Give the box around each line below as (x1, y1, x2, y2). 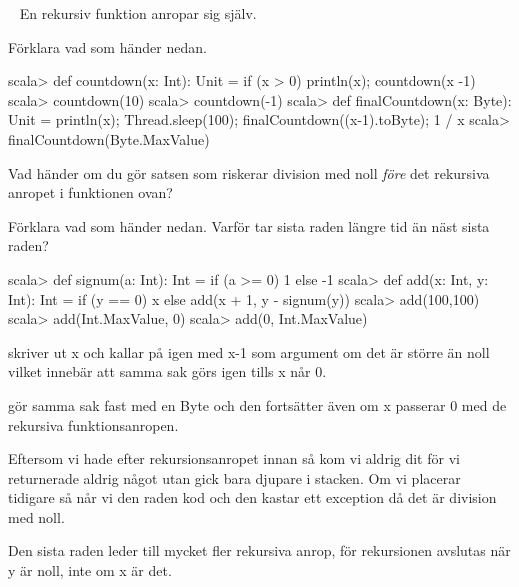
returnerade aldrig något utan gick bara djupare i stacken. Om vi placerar (8, 467, 461, 488)
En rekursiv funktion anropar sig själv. (19, 3, 257, 23)
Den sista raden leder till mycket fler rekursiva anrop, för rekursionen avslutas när (8, 540, 511, 561)
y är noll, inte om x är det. (8, 560, 172, 581)
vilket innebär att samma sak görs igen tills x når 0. (8, 361, 327, 382)
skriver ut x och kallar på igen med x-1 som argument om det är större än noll (8, 341, 490, 362)
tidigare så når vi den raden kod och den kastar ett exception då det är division (8, 487, 497, 508)
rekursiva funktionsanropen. (8, 414, 179, 435)
